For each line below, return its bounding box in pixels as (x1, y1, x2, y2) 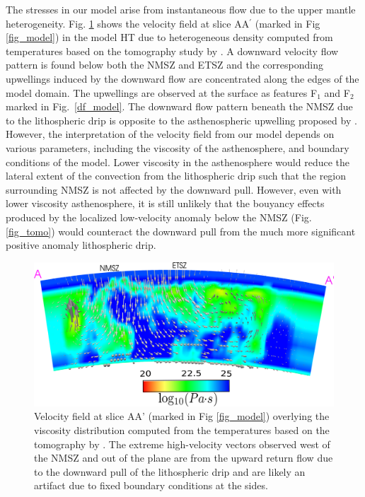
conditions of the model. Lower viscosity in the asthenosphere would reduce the (6, 154, 350, 169)
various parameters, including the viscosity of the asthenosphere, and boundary (6, 140, 349, 155)
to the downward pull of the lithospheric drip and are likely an (34, 464, 306, 479)
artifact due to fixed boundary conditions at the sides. (34, 478, 268, 493)
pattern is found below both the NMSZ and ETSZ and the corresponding (6, 57, 323, 72)
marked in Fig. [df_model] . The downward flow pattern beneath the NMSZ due (6, 99, 353, 114)
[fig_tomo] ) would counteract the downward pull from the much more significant (6, 223, 356, 238)
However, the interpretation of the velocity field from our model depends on (6, 127, 335, 141)
